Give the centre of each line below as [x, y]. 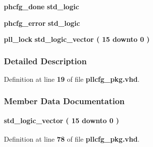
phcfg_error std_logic [42, 23]
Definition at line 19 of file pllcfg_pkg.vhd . [72, 79]
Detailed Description [45, 61]
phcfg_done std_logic [42, 6]
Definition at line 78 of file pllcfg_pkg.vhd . [72, 139]
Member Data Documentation [64, 101]
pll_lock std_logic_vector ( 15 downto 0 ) [77, 39]
